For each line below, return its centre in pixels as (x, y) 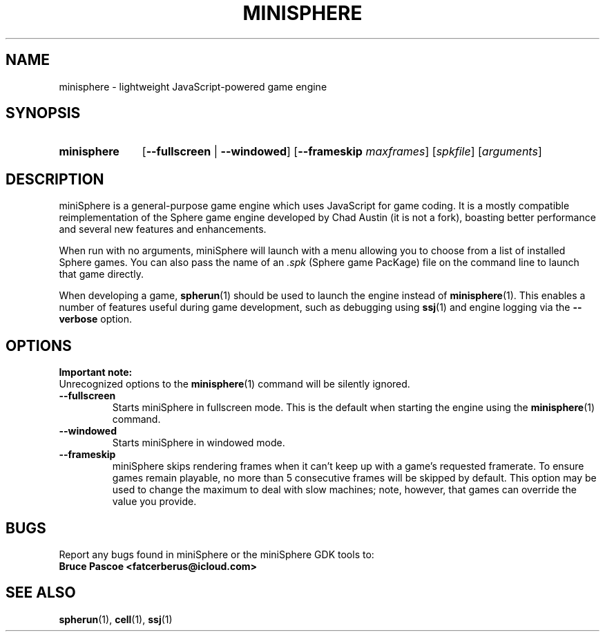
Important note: (96, 372)
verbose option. (95, 319)
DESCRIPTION (55, 179)
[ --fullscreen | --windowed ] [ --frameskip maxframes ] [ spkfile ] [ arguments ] (342, 152)
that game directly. (101, 274)
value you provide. (154, 502)
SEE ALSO (41, 593)
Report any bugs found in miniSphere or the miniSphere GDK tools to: (217, 554)
